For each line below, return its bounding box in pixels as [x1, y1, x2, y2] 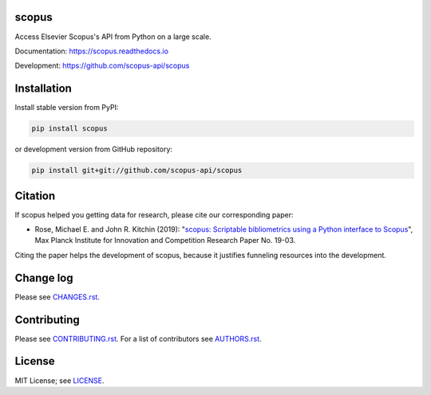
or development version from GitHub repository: [14, 144, 173, 154]
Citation [14, 189, 56, 202]
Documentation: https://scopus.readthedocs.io [14, 46, 169, 56]
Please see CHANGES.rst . [14, 291, 100, 302]
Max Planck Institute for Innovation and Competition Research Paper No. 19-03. [34, 236, 296, 245]
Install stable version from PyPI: [14, 103, 119, 112]
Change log [14, 271, 73, 284]
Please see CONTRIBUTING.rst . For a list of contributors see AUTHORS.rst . [14, 334, 263, 343]
